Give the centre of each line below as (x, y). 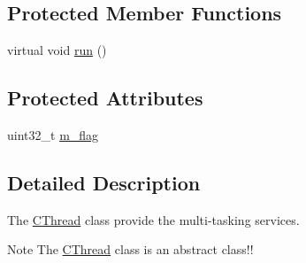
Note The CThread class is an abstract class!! (130, 249)
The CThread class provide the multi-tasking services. (153, 219)
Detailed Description (104, 182)
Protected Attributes (105, 98)
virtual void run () (57, 50)
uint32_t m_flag (53, 135)
